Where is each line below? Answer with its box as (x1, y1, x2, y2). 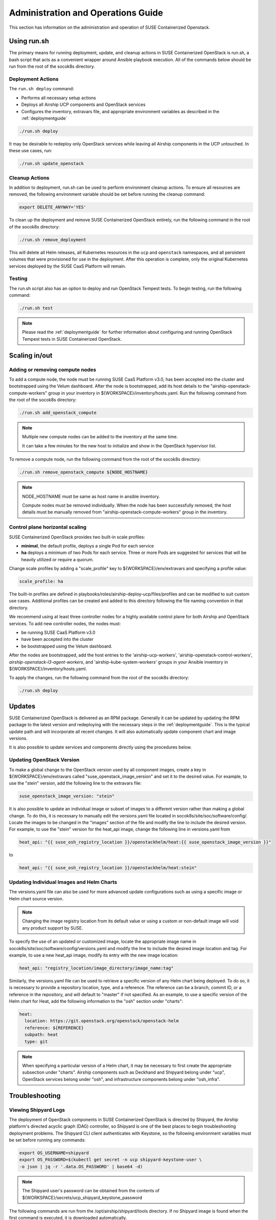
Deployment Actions (9, 76, 59, 82)
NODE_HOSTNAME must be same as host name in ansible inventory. (22, 493, 160, 499)
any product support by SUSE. (22, 925, 83, 931)
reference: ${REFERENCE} (24, 1025, 84, 1031)
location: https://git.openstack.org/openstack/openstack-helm (24, 1018, 179, 1024)
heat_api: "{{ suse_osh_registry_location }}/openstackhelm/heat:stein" (19, 865, 197, 871)
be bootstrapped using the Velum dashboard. (21, 643, 112, 649)
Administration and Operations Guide (9, 7, 163, 18)
